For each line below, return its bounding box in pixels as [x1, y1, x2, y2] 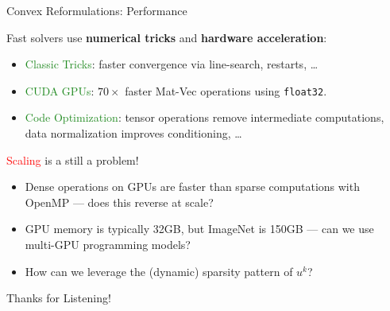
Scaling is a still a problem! [6, 151, 139, 168]
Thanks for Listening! [6, 290, 111, 306]
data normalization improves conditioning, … [25, 125, 242, 142]
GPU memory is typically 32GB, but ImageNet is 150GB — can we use [25, 220, 374, 237]
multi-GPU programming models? [25, 236, 191, 252]
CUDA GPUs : [25, 82, 95, 99]
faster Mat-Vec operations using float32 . [125, 82, 327, 99]
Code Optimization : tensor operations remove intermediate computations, [25, 109, 384, 126]
